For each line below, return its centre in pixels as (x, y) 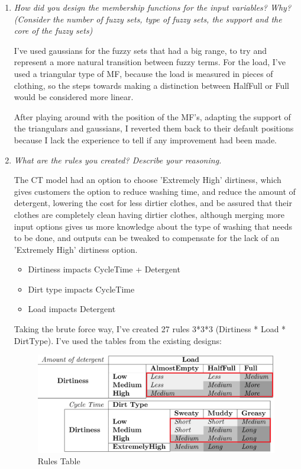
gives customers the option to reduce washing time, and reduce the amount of (155, 191)
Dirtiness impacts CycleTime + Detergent (104, 269)
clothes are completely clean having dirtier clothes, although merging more (149, 214)
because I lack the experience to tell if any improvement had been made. (145, 139)
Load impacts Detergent (72, 309)
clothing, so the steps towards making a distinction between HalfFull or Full (152, 85)
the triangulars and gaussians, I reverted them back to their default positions (154, 128)
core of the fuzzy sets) (53, 30)
